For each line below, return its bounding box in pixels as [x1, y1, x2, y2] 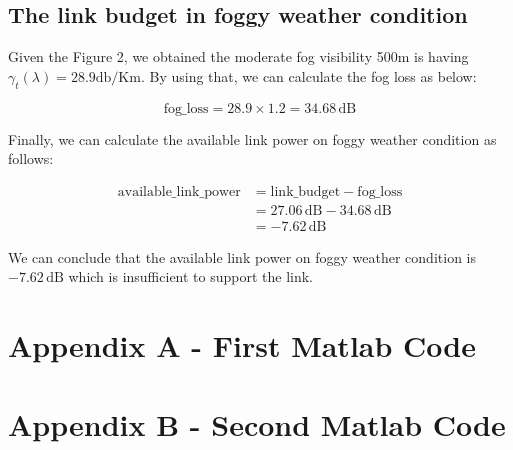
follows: [8, 148, 54, 169]
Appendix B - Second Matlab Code [8, 403, 506, 444]
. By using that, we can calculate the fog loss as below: [140, 65, 477, 86]
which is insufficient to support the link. [68, 266, 314, 287]
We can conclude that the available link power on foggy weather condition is [8, 246, 476, 267]
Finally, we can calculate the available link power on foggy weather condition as [8, 128, 497, 149]
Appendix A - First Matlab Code [8, 325, 476, 366]
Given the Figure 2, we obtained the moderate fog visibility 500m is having [8, 46, 469, 67]
